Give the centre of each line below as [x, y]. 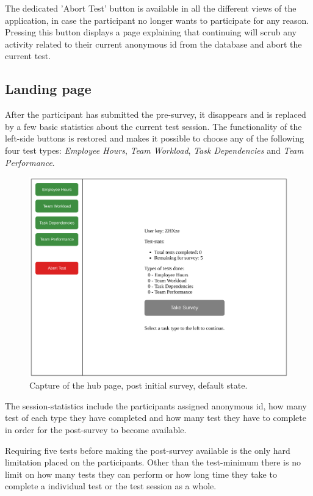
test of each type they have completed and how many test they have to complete [156, 418]
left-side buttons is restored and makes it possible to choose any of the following [155, 138]
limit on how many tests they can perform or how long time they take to [141, 474]
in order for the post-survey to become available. [96, 430]
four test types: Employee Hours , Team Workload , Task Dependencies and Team [154, 150]
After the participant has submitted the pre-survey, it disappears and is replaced [156, 114]
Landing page [48, 89]
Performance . [30, 162]
